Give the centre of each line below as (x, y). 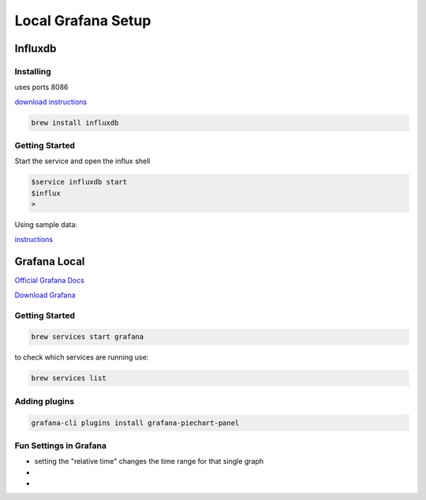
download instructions (50, 102)
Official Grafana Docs (49, 281)
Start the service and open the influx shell (82, 161)
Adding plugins (45, 401)
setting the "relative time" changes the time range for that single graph (149, 461)
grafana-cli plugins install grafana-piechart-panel (135, 423)
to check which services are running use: (82, 357)
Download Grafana (45, 295)
